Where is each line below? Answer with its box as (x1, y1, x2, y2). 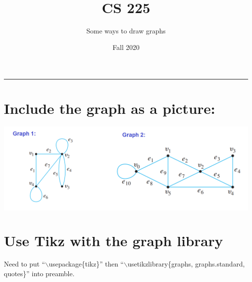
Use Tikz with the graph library (4, 231, 223, 251)
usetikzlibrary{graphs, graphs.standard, (127, 259, 245, 269)
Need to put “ (4, 259, 45, 269)
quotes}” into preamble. (4, 268, 75, 279)
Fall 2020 (112, 42, 140, 52)
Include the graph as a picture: (4, 98, 215, 118)
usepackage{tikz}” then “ (48, 259, 124, 269)
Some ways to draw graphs (86, 26, 166, 36)
